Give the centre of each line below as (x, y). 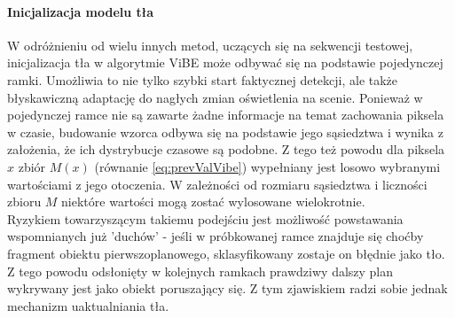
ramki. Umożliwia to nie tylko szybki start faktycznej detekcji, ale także (203, 79)
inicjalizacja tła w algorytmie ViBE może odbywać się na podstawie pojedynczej (225, 62)
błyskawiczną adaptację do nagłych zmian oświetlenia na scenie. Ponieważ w (215, 97)
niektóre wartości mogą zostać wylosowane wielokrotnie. (213, 202)
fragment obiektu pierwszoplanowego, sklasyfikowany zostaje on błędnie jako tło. (226, 253)
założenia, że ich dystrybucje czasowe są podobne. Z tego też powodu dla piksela (226, 149)
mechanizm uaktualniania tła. (88, 305)
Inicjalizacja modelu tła (81, 11)
